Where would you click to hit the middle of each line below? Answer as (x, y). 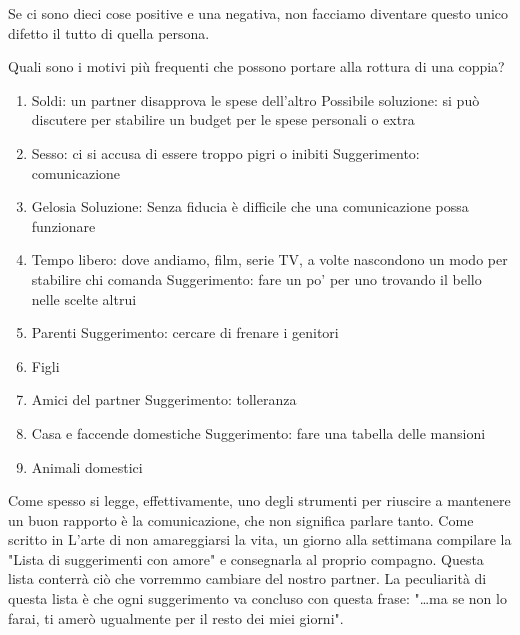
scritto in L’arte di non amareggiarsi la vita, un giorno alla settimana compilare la (260, 539)
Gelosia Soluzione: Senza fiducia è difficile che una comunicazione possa (250, 206)
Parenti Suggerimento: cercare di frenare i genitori (185, 332)
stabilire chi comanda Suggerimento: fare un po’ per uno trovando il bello (256, 278)
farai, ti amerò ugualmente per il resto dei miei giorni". (176, 617)
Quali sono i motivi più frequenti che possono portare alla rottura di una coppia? (256, 66)
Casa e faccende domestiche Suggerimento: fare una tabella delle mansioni (258, 432)
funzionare (63, 225)
